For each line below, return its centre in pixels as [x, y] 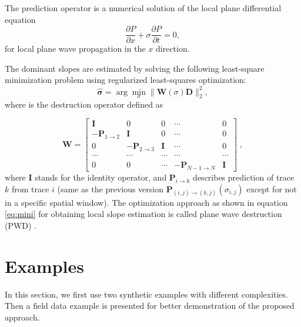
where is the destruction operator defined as [84, 104]
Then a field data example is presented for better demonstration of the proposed [150, 306]
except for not [272, 188]
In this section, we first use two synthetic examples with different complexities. [146, 294]
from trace [30, 188]
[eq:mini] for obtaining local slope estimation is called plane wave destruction [143, 214]
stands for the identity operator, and [101, 177]
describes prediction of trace [244, 177]
